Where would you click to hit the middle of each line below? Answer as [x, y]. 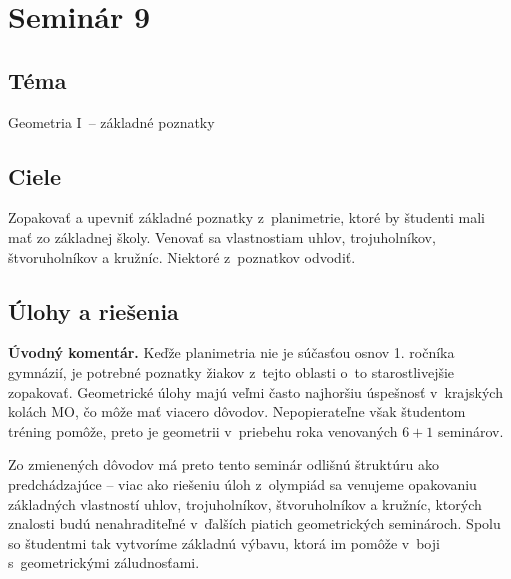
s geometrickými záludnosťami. [104, 562]
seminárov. [470, 430]
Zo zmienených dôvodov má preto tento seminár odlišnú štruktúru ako [223, 464]
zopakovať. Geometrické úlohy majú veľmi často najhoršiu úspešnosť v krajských [255, 391]
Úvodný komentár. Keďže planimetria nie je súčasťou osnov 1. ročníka [231, 352]
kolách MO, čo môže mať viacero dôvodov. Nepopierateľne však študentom [237, 411]
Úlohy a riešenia [93, 310]
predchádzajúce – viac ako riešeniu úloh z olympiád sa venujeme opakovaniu [242, 483]
